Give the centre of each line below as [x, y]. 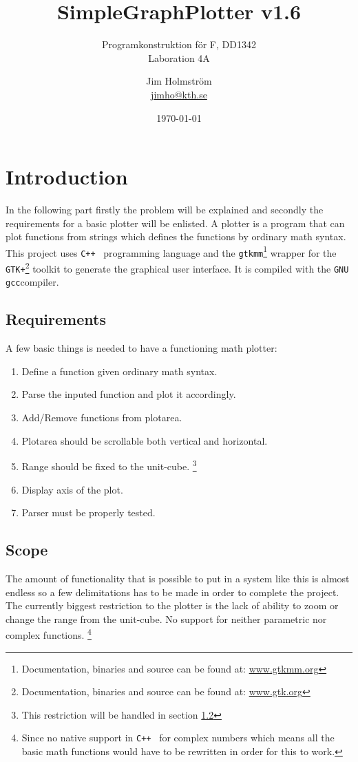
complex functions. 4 [49, 634]
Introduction [67, 177]
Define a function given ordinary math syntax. [119, 371]
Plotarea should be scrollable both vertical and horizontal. [145, 440]
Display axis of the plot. [72, 489]
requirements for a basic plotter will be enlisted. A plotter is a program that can [175, 223]
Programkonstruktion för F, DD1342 [179, 44]
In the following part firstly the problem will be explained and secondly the [165, 210]
